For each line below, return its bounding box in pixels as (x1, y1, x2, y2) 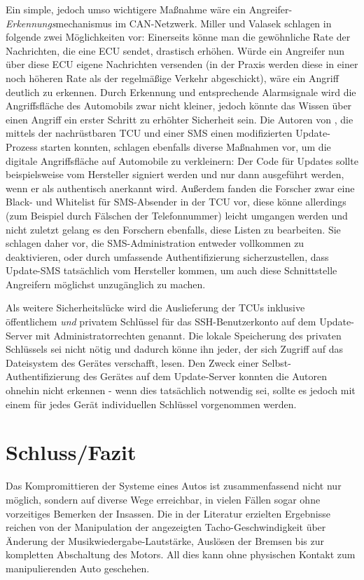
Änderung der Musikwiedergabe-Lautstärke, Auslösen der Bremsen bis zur (6, 533, 324, 548)
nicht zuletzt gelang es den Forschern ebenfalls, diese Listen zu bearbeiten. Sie (6, 222, 341, 236)
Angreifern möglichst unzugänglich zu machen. (6, 276, 206, 291)
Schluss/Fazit (6, 438, 136, 466)
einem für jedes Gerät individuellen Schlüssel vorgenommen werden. (6, 396, 297, 411)
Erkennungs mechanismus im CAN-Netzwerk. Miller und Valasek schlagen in (6, 15, 332, 30)
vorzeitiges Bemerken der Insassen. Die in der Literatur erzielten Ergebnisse (6, 506, 330, 520)
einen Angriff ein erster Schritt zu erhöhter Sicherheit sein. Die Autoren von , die (6, 112, 353, 126)
